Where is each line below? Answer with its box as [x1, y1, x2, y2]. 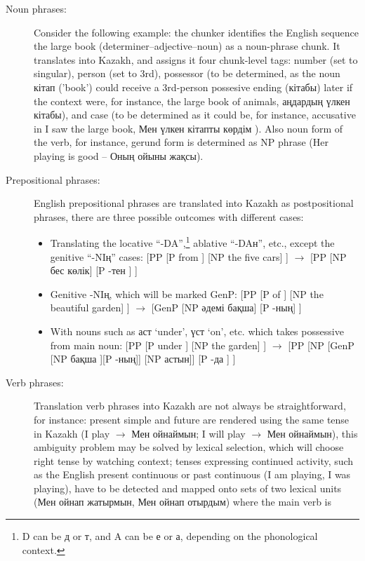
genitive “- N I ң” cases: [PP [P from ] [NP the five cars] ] [50, 249, 288, 264]
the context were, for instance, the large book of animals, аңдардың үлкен [34, 93, 350, 108]
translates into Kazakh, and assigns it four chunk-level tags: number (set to [34, 52, 358, 67]
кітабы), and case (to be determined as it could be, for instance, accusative [34, 107, 356, 122]
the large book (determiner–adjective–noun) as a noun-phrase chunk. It [34, 39, 340, 53]
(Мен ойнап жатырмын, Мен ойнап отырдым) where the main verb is [34, 494, 331, 509]
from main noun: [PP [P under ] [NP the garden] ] [50, 337, 267, 352]
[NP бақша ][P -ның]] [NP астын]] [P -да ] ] [50, 351, 236, 366]
